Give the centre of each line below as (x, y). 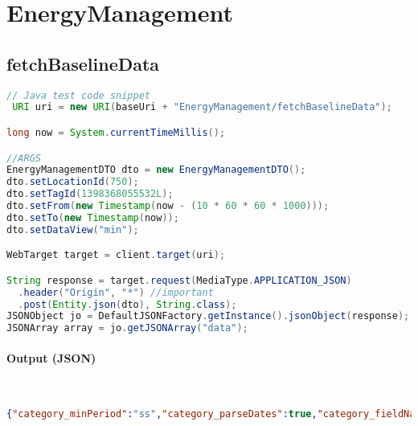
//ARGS (24, 158)
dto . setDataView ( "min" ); (73, 229)
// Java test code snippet (78, 95)
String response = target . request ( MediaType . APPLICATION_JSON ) (179, 280)
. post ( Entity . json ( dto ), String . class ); (127, 304)
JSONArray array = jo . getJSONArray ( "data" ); (127, 328)
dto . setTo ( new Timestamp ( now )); (93, 217)
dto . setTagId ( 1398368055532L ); (90, 194)
